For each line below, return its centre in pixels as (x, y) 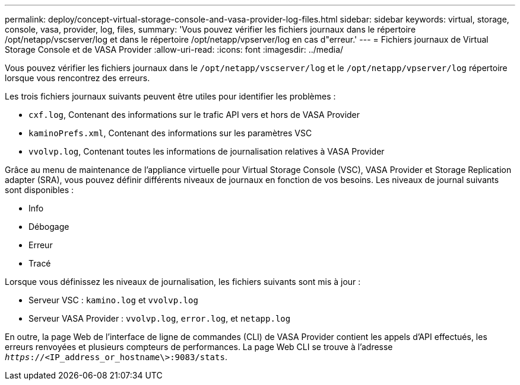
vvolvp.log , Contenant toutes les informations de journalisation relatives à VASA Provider (207, 151)
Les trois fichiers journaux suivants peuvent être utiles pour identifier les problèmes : (170, 96)
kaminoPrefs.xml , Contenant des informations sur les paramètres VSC (170, 133)
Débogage (49, 227)
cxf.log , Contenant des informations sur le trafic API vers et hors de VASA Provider (194, 115)
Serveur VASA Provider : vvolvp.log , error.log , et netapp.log (160, 318)
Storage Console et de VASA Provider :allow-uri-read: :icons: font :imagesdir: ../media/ (174, 49)
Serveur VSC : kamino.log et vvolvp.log (113, 300)
